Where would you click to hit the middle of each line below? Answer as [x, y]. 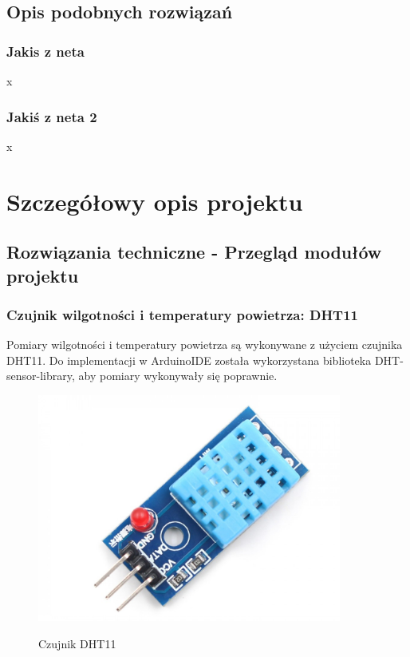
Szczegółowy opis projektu [155, 201]
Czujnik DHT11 [77, 643]
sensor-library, [41, 376]
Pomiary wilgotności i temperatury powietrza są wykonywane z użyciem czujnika [205, 344]
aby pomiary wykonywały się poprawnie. [178, 376]
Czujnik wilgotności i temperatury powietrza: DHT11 [183, 314]
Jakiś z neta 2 [52, 116]
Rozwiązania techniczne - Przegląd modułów [194, 252]
